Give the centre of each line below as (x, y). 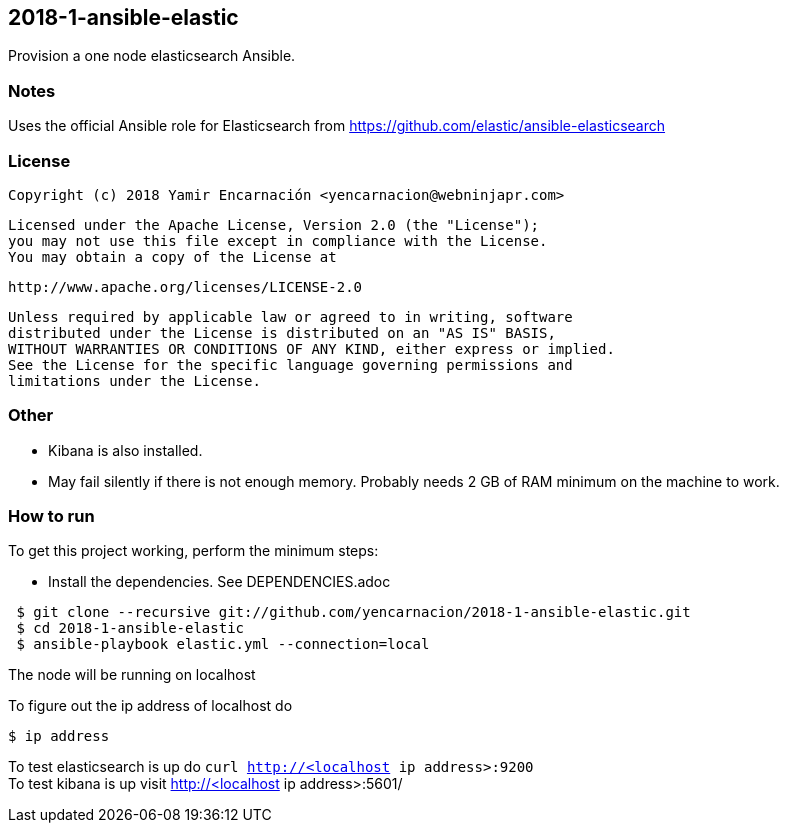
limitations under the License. (134, 380)
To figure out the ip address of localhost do (150, 706)
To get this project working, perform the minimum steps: (193, 551)
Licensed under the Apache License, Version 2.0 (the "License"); (274, 224)
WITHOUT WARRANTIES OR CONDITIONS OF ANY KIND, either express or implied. (311, 348)
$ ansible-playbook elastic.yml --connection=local (223, 644)
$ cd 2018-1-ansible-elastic (130, 628)
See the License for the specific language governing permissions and (290, 364)
